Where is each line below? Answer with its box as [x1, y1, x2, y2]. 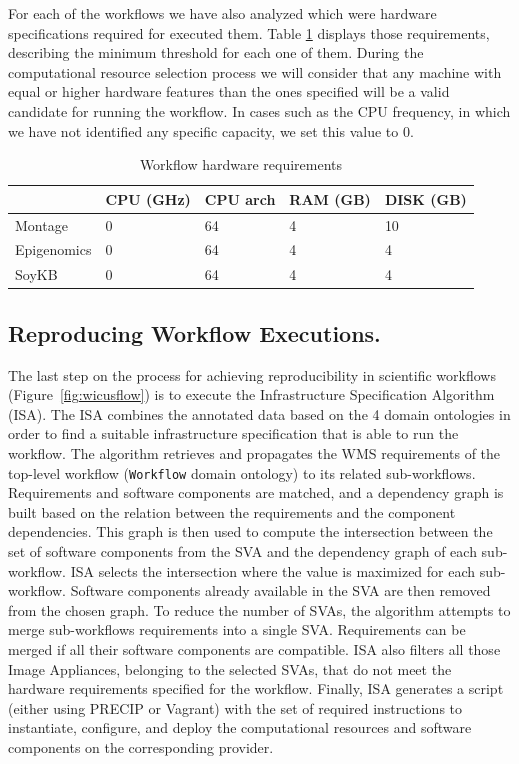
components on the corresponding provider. [8, 736, 274, 757]
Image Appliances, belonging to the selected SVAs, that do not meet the [8, 658, 452, 679]
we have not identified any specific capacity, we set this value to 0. [8, 120, 414, 141]
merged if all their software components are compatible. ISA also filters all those [8, 638, 501, 659]
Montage [15, 214, 68, 235]
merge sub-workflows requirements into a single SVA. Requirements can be [8, 619, 466, 640]
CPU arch [204, 188, 276, 209]
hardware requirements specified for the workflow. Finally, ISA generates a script [8, 678, 504, 699]
